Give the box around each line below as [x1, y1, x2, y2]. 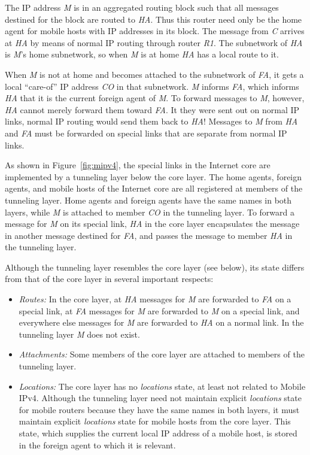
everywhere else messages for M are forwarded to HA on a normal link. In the [19, 316, 304, 329]
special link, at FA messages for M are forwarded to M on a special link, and [19, 304, 300, 317]
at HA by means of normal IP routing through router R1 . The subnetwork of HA [5, 36, 303, 48]
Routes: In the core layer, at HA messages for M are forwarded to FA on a [19, 293, 291, 305]
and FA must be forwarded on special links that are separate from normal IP [5, 126, 287, 139]
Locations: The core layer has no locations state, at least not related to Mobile [19, 380, 306, 392]
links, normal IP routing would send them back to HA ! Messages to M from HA [5, 115, 298, 128]
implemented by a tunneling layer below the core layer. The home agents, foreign [5, 170, 302, 183]
